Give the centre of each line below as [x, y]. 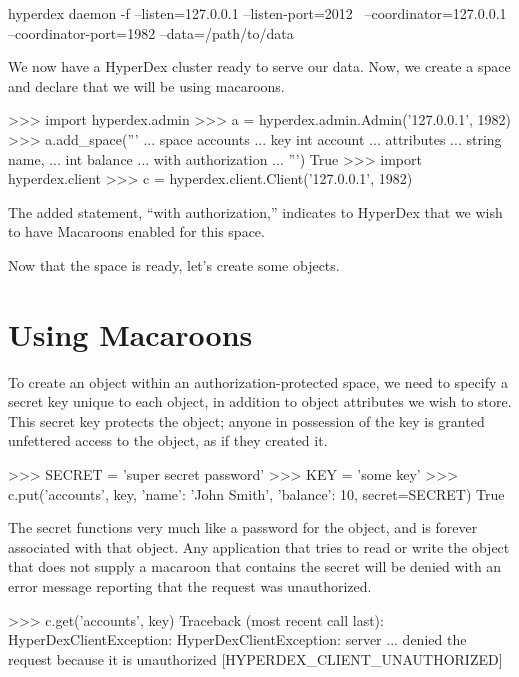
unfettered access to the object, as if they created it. [168, 440]
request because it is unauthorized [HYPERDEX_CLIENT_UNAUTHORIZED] [255, 658]
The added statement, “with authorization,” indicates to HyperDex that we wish [255, 211]
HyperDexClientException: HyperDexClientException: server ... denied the [237, 639]
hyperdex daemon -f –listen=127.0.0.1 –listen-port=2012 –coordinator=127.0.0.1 [257, 13]
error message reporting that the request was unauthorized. [190, 586]
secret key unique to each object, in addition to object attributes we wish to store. [260, 401]
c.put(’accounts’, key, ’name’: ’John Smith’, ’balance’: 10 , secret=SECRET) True [256, 493]
